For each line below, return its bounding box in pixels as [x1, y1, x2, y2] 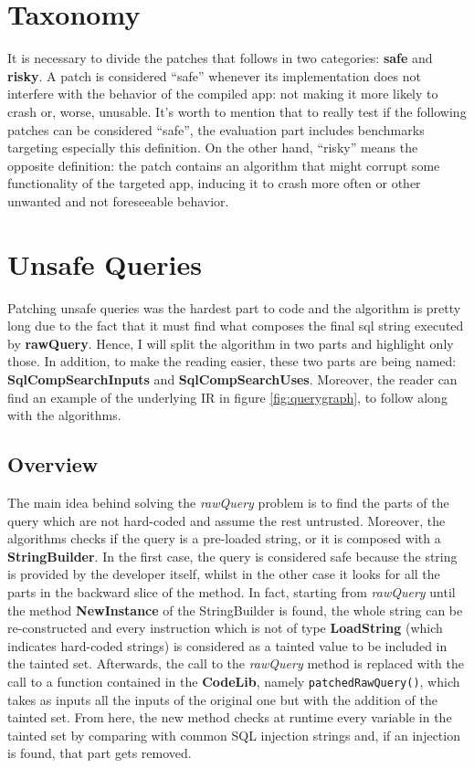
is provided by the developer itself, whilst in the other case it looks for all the [7, 564, 440, 584]
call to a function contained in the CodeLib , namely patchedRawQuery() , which [7, 671, 460, 690]
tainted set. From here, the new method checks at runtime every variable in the [7, 708, 452, 727]
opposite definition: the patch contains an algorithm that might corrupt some [7, 155, 440, 174]
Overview [7, 450, 99, 479]
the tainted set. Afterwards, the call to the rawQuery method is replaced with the [7, 654, 464, 673]
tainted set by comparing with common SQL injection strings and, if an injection [7, 725, 460, 744]
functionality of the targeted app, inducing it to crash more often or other [7, 174, 421, 193]
